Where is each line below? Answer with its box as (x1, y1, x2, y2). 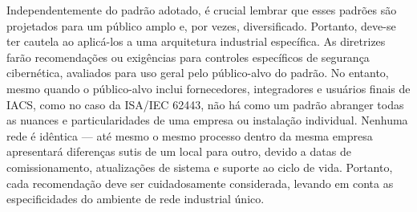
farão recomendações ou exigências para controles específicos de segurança (6, 48, 370, 65)
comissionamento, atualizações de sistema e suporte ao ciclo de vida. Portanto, (6, 158, 393, 175)
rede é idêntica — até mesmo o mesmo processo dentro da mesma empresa (6, 127, 373, 144)
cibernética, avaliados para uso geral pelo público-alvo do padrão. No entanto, (6, 64, 389, 81)
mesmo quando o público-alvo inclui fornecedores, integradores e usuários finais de (6, 79, 411, 96)
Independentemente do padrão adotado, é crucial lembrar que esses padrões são (6, 2, 397, 18)
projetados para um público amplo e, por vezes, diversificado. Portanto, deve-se (6, 17, 396, 34)
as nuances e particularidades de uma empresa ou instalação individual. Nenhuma (6, 112, 408, 128)
